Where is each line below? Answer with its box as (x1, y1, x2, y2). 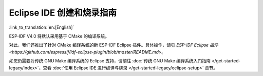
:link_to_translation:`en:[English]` (9, 24, 75, 30)
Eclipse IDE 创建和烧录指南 (9, 7, 117, 18)
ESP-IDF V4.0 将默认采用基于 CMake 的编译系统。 (9, 33, 110, 39)
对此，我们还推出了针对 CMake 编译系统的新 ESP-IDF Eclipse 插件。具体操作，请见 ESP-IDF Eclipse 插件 (9, 42, 219, 48)
